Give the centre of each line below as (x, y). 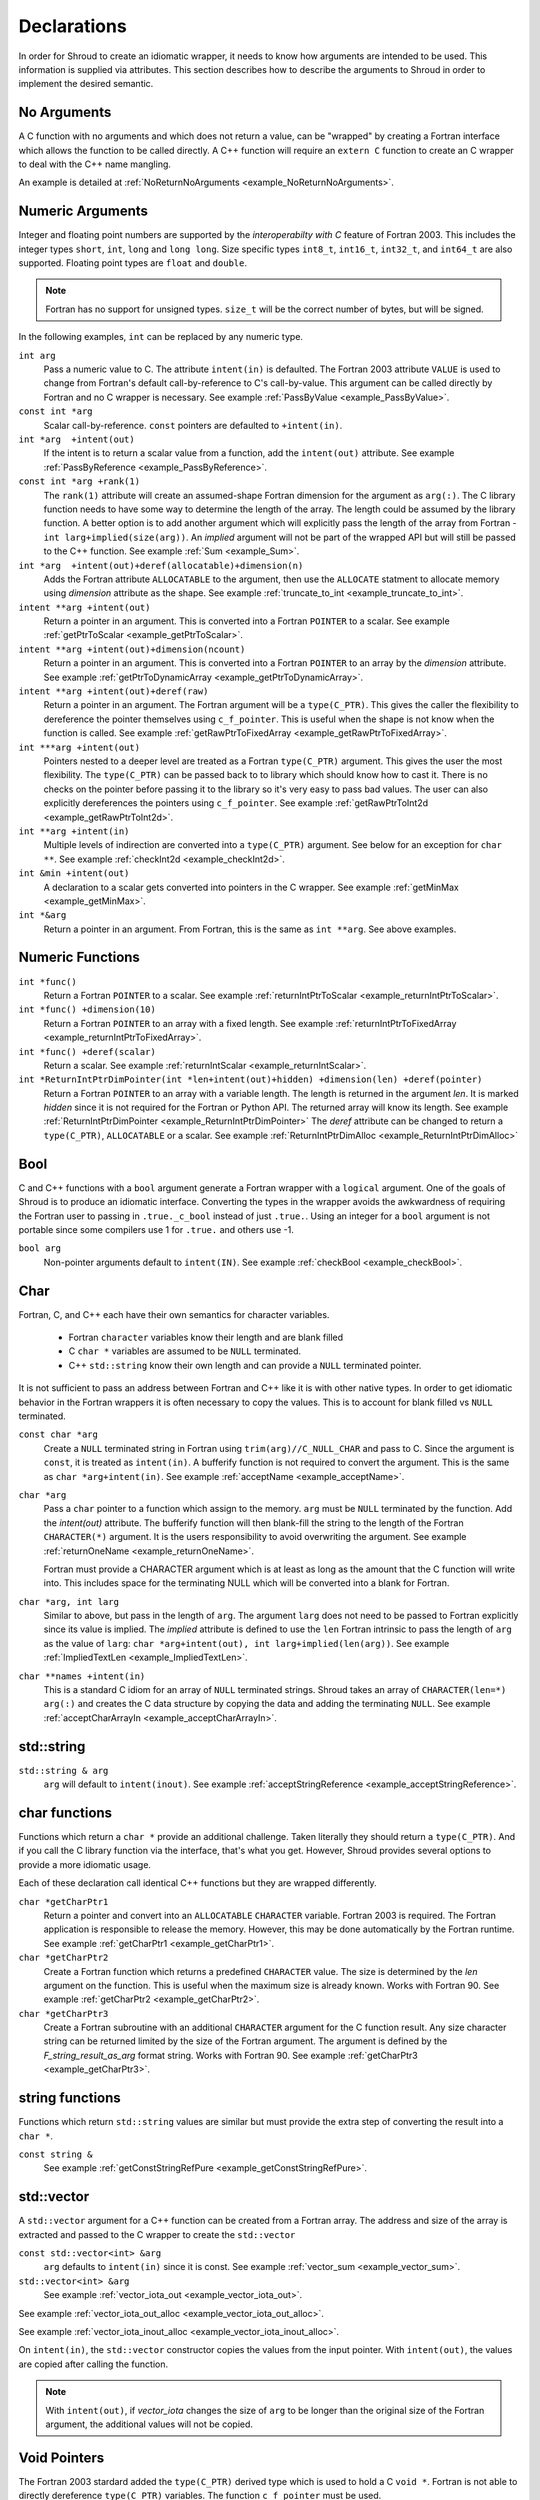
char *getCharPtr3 (63, 2013)
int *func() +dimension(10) (87, 1009)
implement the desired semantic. (86, 84)
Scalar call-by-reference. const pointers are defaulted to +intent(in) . (193, 425)
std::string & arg (63, 1770)
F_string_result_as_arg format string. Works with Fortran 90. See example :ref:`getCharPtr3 (231, 2055)
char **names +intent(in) (82, 1676)
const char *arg (58, 1434)
